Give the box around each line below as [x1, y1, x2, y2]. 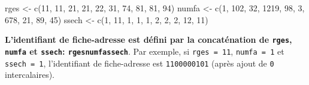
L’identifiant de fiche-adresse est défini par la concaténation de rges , [5, 33, 292, 46]
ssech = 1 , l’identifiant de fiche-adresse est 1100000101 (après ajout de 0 [5, 56, 274, 69]
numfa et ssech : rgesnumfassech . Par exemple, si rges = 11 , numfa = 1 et [5, 45, 284, 57]
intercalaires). [5, 68, 54, 81]
